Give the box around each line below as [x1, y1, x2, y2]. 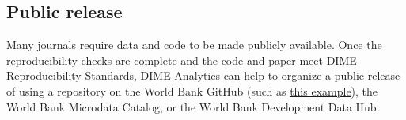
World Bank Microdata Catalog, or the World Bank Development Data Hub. [6, 98, 380, 114]
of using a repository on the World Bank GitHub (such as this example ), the [6, 82, 378, 99]
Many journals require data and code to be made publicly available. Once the [6, 36, 382, 53]
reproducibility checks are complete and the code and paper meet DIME [6, 51, 357, 68]
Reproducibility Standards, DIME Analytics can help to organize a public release [6, 67, 400, 84]
